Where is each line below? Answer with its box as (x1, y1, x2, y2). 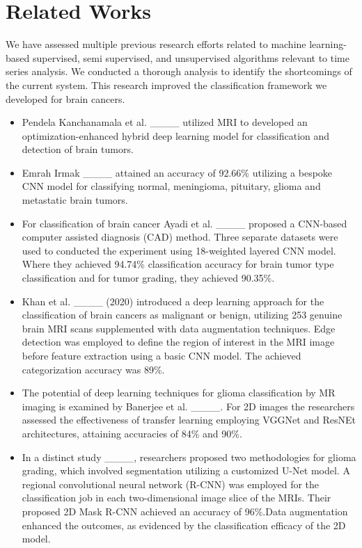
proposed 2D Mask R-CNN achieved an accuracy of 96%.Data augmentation (22, 503, 348, 518)
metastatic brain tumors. (22, 193, 128, 207)
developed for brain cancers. (6, 91, 125, 106)
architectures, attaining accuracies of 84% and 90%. (22, 426, 242, 440)
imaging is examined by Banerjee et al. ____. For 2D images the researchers (22, 398, 355, 413)
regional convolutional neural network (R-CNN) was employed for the (22, 476, 320, 491)
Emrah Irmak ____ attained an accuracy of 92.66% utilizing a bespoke (22, 165, 333, 179)
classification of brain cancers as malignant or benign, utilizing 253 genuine (22, 307, 343, 322)
